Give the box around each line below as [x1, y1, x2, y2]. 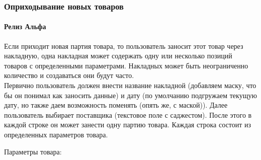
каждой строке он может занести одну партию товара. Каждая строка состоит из [4, 119, 251, 130]
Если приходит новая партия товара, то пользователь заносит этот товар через [4, 40, 243, 51]
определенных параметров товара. [4, 129, 108, 139]
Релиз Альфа [4, 21, 46, 32]
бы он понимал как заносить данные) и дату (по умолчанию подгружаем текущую [4, 90, 257, 100]
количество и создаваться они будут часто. [4, 70, 134, 81]
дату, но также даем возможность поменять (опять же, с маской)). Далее [4, 100, 228, 110]
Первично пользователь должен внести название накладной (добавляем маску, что [4, 80, 256, 91]
